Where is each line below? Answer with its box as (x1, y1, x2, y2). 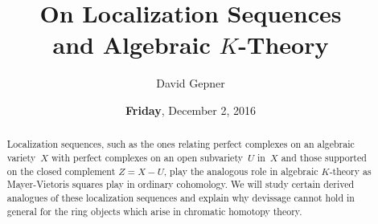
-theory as (329, 164, 372, 177)
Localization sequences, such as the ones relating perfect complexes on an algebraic (6, 137, 355, 151)
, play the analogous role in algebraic (163, 164, 318, 177)
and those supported (281, 150, 367, 164)
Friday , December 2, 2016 (125, 101, 256, 118)
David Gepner (156, 75, 225, 92)
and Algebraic (52, 28, 211, 61)
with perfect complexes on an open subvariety (51, 150, 243, 164)
